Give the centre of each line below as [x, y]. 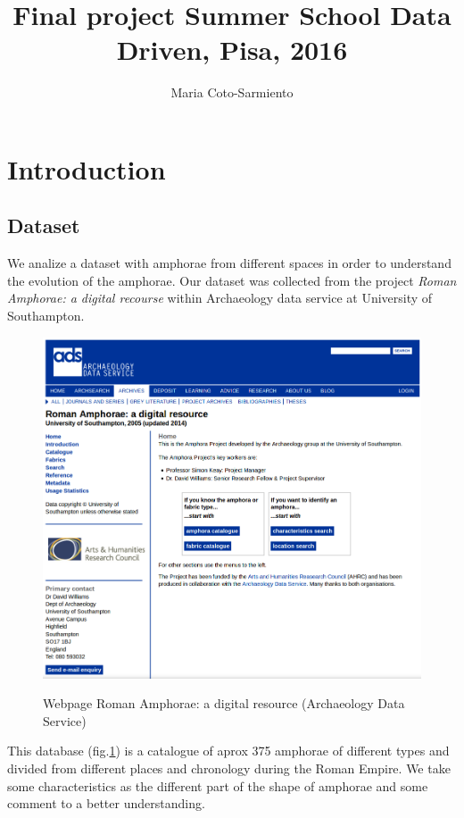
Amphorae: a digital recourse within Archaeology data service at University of [220, 298]
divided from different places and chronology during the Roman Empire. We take [229, 768]
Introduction [87, 168]
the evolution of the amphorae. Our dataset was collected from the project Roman [232, 280]
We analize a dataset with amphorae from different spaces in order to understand [229, 263]
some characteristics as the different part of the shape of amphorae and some [218, 785]
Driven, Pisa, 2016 [232, 50]
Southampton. [46, 316]
